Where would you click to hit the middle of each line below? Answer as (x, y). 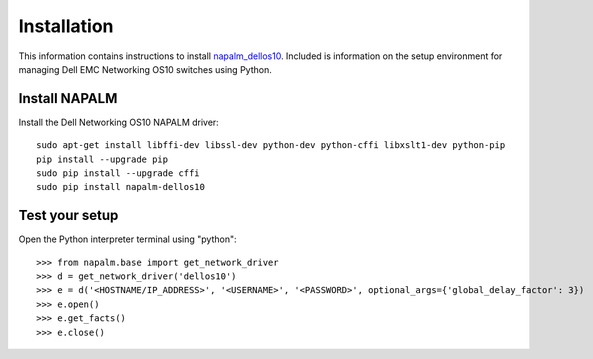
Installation (66, 26)
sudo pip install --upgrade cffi (118, 173)
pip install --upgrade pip (102, 159)
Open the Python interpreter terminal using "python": (127, 239)
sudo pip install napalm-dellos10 (120, 187)
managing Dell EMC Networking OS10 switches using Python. (145, 69)
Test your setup (68, 215)
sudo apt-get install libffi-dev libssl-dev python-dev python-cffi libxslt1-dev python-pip (271, 145)
